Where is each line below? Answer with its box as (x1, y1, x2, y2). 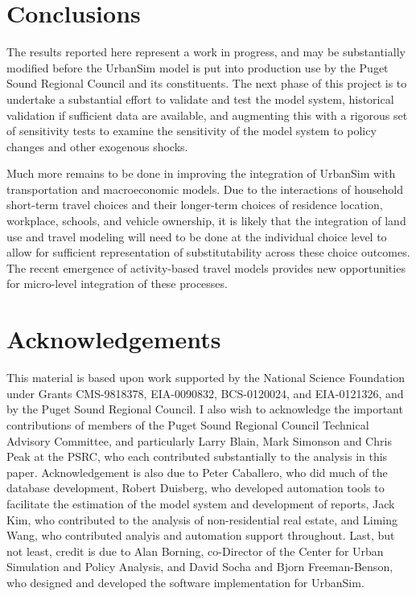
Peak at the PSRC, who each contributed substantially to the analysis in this (6, 448, 388, 465)
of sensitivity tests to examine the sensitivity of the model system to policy (6, 122, 377, 139)
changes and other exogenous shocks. (6, 138, 188, 154)
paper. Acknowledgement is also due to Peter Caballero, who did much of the (6, 463, 388, 480)
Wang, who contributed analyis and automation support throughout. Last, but (6, 527, 395, 544)
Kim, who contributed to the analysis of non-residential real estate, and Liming (6, 511, 397, 528)
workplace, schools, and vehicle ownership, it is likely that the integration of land (6, 212, 406, 229)
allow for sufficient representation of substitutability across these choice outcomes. (6, 244, 410, 261)
